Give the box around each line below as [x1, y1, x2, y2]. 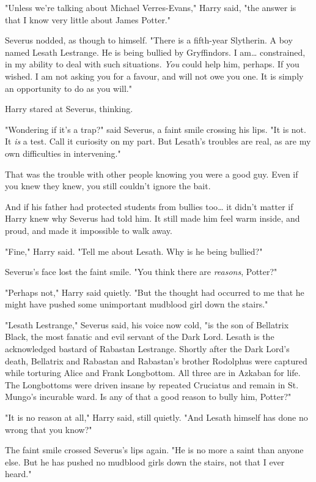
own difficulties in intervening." [5, 146, 121, 159]
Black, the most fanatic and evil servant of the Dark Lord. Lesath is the [5, 330, 274, 343]
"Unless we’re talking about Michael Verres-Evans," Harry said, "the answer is [5, 1, 296, 13]
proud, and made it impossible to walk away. [5, 224, 172, 236]
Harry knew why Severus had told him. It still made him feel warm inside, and [5, 212, 300, 225]
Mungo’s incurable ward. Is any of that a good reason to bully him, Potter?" [5, 390, 292, 403]
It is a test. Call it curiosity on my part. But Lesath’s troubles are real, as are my [5, 135, 311, 148]
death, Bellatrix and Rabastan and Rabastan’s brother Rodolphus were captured [5, 354, 307, 367]
